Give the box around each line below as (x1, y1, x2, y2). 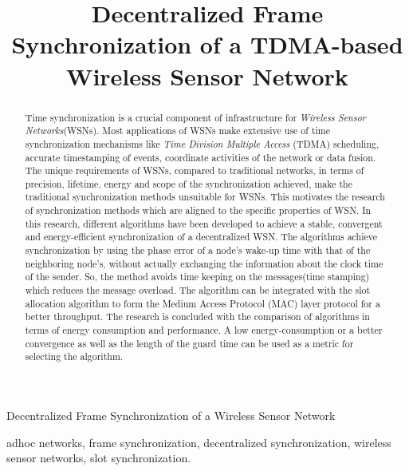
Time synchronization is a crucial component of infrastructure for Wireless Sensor (25, 110, 366, 124)
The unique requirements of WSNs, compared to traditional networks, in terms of (25, 164, 364, 177)
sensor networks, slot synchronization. (6, 449, 191, 466)
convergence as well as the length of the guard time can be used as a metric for (25, 336, 354, 350)
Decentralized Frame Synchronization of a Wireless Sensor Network (6, 407, 336, 424)
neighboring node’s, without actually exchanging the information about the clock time (25, 256, 383, 270)
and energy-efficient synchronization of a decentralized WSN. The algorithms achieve (25, 230, 377, 243)
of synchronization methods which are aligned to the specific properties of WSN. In (25, 204, 372, 217)
